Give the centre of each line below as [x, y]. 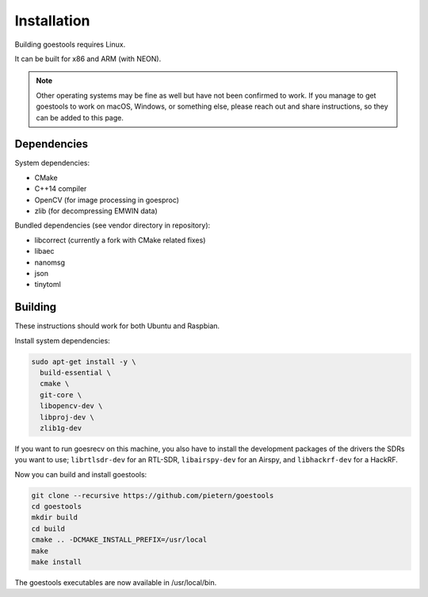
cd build [48, 528]
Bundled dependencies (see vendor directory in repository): [113, 225]
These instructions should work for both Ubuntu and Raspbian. [117, 326]
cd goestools [57, 507]
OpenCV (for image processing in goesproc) [107, 200]
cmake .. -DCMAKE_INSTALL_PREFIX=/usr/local [119, 540]
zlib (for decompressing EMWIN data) [96, 211]
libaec [44, 251]
